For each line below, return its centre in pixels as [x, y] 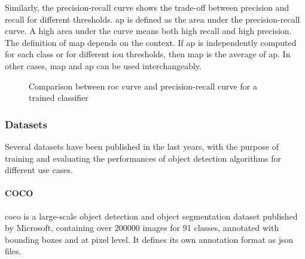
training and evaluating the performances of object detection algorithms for [143, 158]
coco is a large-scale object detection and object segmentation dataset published [151, 216]
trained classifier [59, 98]
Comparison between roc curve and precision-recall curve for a [143, 86]
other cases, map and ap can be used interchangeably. [103, 65]
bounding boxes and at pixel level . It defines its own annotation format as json [149, 239]
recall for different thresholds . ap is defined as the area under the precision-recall [152, 19]
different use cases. [39, 170]
